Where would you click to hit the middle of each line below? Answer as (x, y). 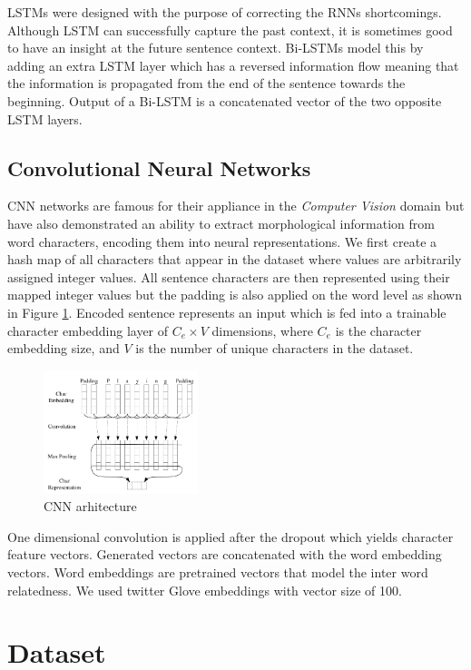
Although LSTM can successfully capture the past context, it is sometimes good (230, 30)
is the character (378, 330)
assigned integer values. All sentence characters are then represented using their (229, 276)
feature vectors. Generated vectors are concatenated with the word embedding (225, 554)
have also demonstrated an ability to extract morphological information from (221, 223)
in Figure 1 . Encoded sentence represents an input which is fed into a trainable (227, 312)
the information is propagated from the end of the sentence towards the (206, 83)
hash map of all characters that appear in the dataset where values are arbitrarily (235, 259)
